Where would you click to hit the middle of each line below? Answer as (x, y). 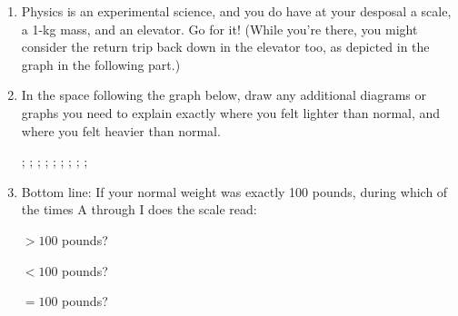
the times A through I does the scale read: (139, 209)
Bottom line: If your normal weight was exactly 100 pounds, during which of (234, 191)
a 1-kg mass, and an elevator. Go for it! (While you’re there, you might (219, 29)
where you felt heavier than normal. (121, 130)
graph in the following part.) (101, 64)
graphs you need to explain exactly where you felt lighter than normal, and (231, 112)
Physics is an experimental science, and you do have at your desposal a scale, (236, 11)
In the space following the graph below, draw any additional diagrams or (224, 95)
